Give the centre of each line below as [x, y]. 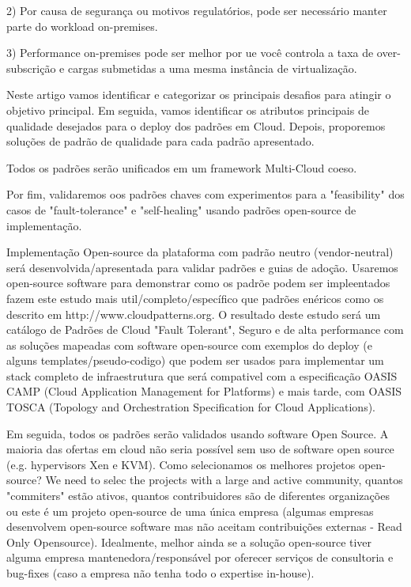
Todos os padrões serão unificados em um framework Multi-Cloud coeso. [182, 167]
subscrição [31, 68]
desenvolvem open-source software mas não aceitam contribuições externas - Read [204, 526]
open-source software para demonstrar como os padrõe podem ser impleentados [198, 283]
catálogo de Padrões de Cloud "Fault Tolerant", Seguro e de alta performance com [205, 329]
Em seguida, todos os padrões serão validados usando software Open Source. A [198, 433]
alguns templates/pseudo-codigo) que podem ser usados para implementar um [195, 360]
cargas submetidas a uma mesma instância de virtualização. [212, 68]
